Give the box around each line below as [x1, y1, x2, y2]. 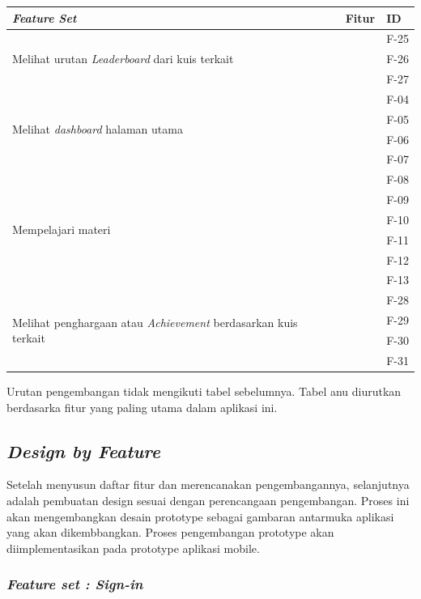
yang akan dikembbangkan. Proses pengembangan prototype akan [6, 524, 334, 541]
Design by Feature [6, 438, 160, 463]
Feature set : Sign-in [6, 574, 143, 594]
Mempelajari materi [12, 221, 111, 238]
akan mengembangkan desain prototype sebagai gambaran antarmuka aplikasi [6, 508, 394, 525]
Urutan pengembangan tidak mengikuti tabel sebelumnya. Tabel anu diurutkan [6, 382, 402, 399]
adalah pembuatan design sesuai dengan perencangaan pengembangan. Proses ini [6, 491, 410, 508]
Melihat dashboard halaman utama [12, 121, 183, 138]
